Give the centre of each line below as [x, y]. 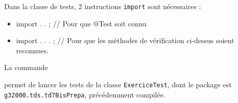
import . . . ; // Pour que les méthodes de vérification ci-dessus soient [125, 40]
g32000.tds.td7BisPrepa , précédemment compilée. [85, 94]
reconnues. [32, 50]
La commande [26, 67]
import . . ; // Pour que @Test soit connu [81, 23]
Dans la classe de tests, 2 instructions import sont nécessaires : [103, 6]
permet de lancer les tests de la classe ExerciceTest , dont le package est [118, 84]
